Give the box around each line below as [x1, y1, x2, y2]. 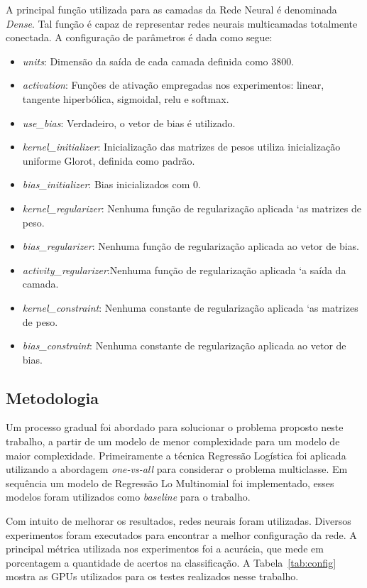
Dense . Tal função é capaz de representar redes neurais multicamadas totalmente [6, 16, 358, 31]
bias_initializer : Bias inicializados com [22, 177, 190, 192]
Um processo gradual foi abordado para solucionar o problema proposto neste [6, 420, 344, 435]
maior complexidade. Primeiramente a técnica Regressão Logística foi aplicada [6, 447, 346, 462]
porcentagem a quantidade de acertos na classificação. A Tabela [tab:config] [6, 555, 336, 570]
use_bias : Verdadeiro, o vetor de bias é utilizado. [22, 115, 236, 130]
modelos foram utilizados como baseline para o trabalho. [6, 489, 251, 504]
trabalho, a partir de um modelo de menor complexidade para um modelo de [6, 434, 340, 449]
